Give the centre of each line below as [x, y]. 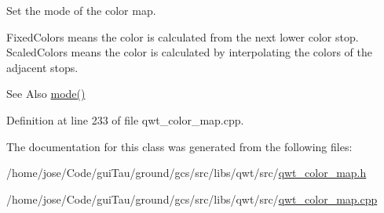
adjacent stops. [42, 67]
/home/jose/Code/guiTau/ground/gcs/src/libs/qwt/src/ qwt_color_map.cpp [192, 199]
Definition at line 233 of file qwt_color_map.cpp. [125, 119]
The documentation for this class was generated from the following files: [179, 146]
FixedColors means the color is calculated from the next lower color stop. [183, 36]
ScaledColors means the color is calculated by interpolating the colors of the [189, 52]
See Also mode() [46, 94]
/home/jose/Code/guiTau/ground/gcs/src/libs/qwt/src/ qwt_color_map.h [187, 173]
